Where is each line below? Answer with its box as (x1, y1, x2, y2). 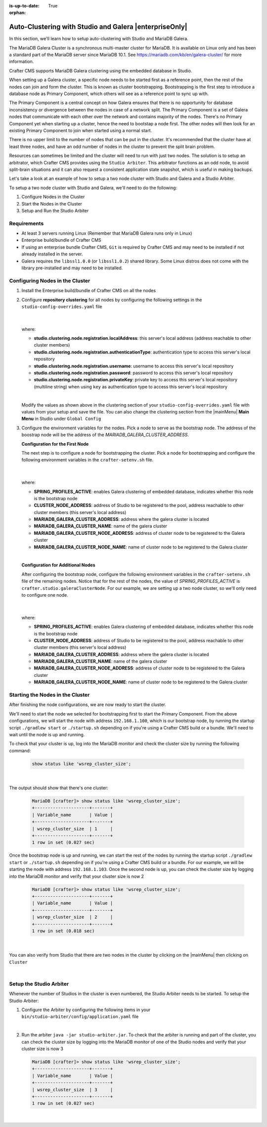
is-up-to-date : (9, 3, 40, 8)
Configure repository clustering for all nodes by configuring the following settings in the (21, 297, 202, 303)
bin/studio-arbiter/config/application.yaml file (21, 1014, 139, 1020)
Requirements (9, 220, 44, 227)
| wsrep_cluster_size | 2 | (32, 914, 113, 920)
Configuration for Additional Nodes (21, 562, 96, 568)
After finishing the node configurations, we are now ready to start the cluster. (9, 702, 167, 708)
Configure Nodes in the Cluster (21, 194, 85, 200)
